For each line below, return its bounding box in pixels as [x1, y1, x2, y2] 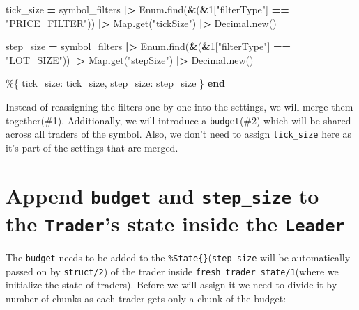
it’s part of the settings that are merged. [6, 140, 178, 154]
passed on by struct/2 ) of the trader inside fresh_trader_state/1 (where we [6, 263, 339, 278]
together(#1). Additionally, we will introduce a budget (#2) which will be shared [6, 113, 351, 127]
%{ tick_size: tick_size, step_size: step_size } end [6, 76, 226, 90]
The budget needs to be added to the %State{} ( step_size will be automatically [6, 250, 351, 265]
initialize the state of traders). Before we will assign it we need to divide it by [6, 277, 337, 292]
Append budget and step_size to [6, 181, 319, 209]
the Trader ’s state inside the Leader [6, 209, 345, 237]
